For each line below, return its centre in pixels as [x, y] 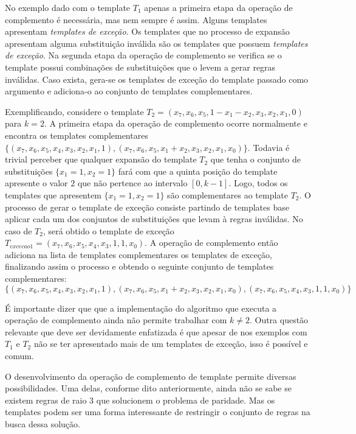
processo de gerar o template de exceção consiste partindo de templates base [147, 207]
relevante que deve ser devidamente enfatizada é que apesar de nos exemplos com [156, 331]
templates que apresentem [53, 194]
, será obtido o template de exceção [108, 230]
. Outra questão [279, 320]
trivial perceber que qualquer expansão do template [101, 159]
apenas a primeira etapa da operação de [218, 7]
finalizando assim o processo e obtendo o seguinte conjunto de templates [139, 266]
